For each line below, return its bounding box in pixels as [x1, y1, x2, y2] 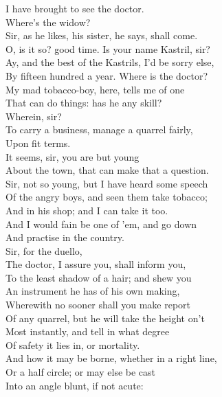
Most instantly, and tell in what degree [5, 324, 170, 339]
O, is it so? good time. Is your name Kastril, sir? [5, 41, 210, 56]
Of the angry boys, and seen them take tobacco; [5, 190, 208, 204]
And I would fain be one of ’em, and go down [5, 216, 197, 231]
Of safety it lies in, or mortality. [5, 337, 140, 352]
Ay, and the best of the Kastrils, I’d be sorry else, [5, 55, 214, 69]
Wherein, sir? [5, 109, 62, 123]
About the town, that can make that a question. [5, 163, 209, 177]
